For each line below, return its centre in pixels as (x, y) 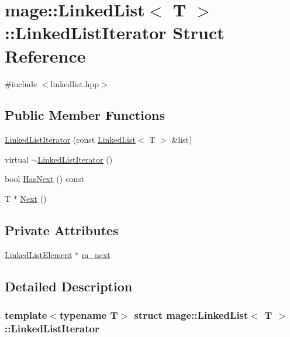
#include (21, 83)
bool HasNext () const (44, 179)
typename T (89, 315)
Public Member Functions (85, 115)
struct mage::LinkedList (191, 315)
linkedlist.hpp (75, 83)
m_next (96, 254)
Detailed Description (69, 286)
